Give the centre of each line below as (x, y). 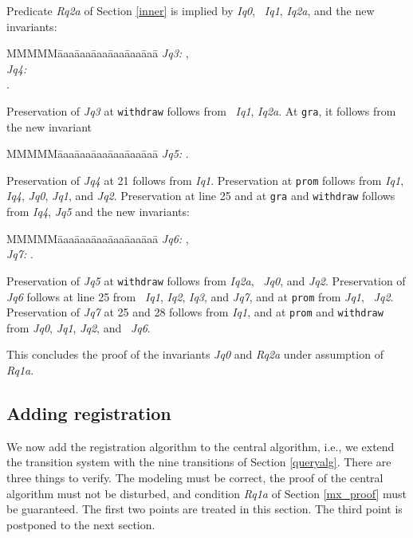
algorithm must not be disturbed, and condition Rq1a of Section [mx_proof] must (207, 493)
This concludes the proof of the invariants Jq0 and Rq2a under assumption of (195, 354)
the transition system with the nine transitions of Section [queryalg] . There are (199, 462)
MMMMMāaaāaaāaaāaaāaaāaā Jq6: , (98, 238)
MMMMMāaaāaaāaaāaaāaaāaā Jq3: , (98, 53)
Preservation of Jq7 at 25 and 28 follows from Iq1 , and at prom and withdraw (195, 312)
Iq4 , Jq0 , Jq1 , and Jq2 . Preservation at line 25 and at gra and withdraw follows (201, 196)
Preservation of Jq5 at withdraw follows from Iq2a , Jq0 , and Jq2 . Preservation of (206, 280)
